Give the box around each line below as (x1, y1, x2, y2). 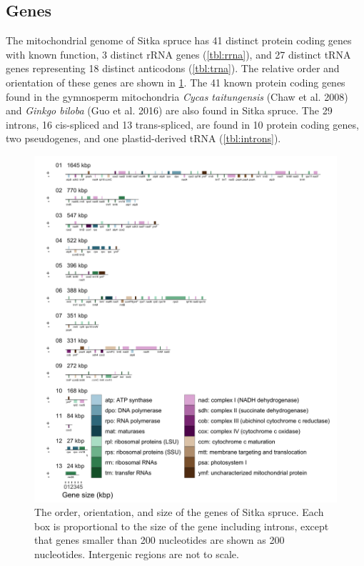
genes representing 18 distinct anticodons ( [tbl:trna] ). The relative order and (6, 61, 340, 76)
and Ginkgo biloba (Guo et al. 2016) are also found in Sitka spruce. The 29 (6, 103, 333, 118)
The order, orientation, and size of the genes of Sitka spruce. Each (34, 505, 324, 520)
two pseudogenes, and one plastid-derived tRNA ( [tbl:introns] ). (6, 131, 281, 146)
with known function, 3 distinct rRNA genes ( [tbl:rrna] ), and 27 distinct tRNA (6, 46, 351, 61)
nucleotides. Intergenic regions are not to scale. (34, 546, 239, 561)
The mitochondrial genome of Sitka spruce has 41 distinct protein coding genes (6, 33, 352, 48)
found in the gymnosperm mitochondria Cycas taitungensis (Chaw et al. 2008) (6, 89, 348, 104)
